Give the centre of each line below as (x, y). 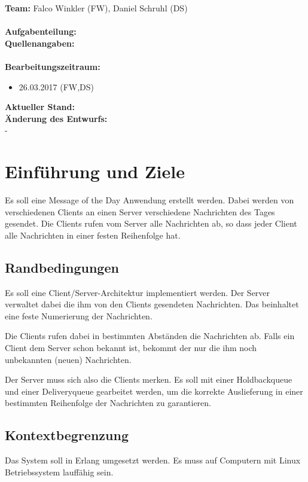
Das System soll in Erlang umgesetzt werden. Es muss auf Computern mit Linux (153, 460)
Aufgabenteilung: (41, 31)
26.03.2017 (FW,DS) (57, 86)
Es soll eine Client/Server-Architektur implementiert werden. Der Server (138, 292)
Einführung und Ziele (95, 171)
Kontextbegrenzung (67, 435)
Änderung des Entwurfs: (56, 118)
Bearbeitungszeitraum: (53, 66)
